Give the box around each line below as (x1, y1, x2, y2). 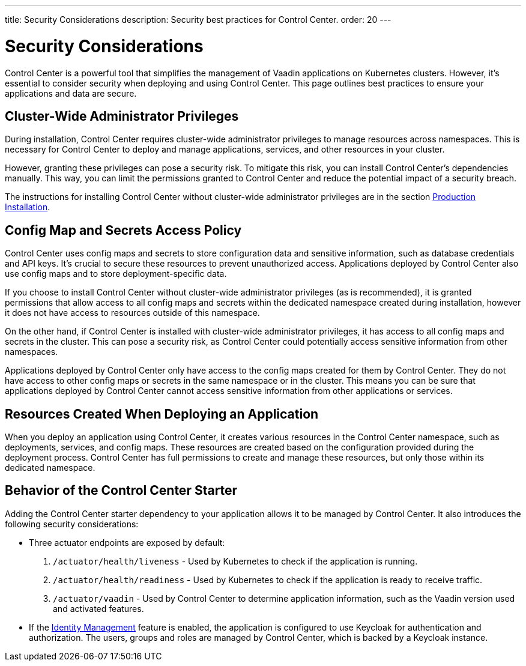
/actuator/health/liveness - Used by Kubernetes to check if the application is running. (53, 556, 418, 566)
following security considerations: (5, 518, 139, 529)
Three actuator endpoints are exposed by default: (29, 537, 225, 548)
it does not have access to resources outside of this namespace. (5, 307, 260, 318)
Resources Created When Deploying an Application (5, 406, 319, 422)
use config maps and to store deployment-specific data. (5, 268, 227, 279)
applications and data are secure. (5, 88, 137, 98)
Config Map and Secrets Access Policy (5, 222, 242, 238)
